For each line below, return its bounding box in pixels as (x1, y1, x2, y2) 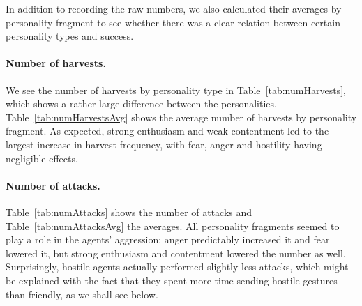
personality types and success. (6, 29, 134, 43)
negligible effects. (6, 151, 78, 165)
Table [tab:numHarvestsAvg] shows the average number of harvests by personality (6, 109, 357, 124)
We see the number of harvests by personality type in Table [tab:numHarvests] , (6, 82, 346, 97)
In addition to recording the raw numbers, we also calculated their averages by (6, 1, 342, 15)
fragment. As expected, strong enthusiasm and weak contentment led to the (6, 123, 329, 138)
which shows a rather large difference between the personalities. (6, 96, 277, 111)
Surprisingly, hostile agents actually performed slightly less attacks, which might (6, 259, 349, 274)
